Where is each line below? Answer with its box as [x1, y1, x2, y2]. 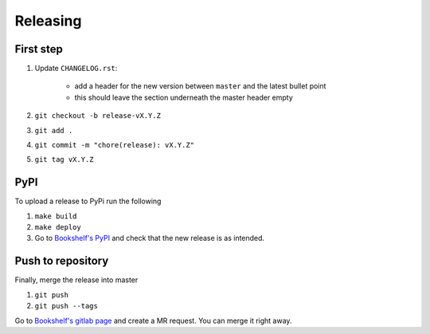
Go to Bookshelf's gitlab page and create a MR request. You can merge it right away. [14, 316, 292, 325]
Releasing [14, 12, 82, 29]
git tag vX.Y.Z [34, 155, 95, 164]
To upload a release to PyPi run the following [14, 196, 162, 206]
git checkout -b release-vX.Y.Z [34, 112, 161, 120]
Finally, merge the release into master [14, 275, 139, 285]
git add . [34, 126, 73, 135]
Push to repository [14, 254, 109, 268]
